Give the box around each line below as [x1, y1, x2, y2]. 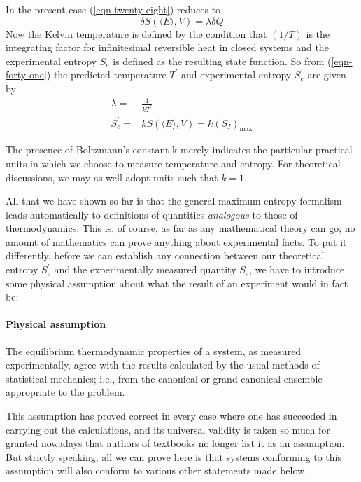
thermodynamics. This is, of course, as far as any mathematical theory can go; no [6, 221, 355, 235]
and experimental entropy [180, 67, 292, 82]
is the [306, 26, 330, 41]
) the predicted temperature [46, 67, 167, 82]
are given [307, 67, 346, 82]
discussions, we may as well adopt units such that [6, 170, 218, 184]
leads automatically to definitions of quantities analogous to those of [6, 207, 298, 221]
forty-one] [6, 67, 47, 82]
